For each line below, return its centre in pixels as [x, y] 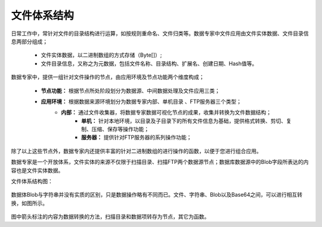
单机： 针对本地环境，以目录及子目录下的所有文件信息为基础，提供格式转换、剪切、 [184, 121]
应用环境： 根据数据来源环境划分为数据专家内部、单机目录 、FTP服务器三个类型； [141, 101]
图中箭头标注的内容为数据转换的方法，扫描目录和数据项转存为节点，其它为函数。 [110, 217]
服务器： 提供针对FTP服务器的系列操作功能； [137, 138]
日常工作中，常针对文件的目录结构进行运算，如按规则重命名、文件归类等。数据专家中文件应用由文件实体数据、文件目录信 [160, 33]
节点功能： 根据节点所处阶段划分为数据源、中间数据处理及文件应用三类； [130, 91]
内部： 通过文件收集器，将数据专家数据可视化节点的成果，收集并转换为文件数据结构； [166, 113]
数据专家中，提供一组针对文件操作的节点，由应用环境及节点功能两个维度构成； [108, 77]
